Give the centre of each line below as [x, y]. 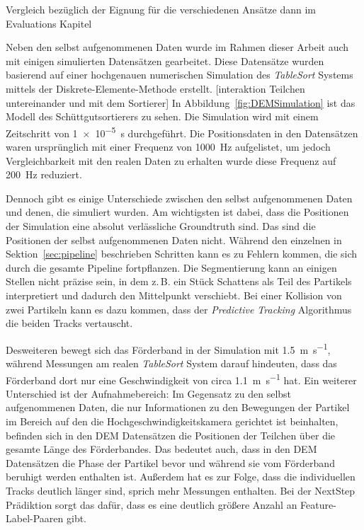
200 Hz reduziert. [44, 174]
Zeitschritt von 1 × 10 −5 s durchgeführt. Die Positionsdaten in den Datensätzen [182, 132]
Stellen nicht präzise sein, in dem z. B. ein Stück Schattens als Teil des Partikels [179, 281]
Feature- [318, 504]
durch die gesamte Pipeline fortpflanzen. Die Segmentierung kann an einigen [171, 267]
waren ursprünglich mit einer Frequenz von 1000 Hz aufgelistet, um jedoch [168, 146]
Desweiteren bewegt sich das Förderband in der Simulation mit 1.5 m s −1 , [168, 348]
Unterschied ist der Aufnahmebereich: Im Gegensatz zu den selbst [149, 393]
